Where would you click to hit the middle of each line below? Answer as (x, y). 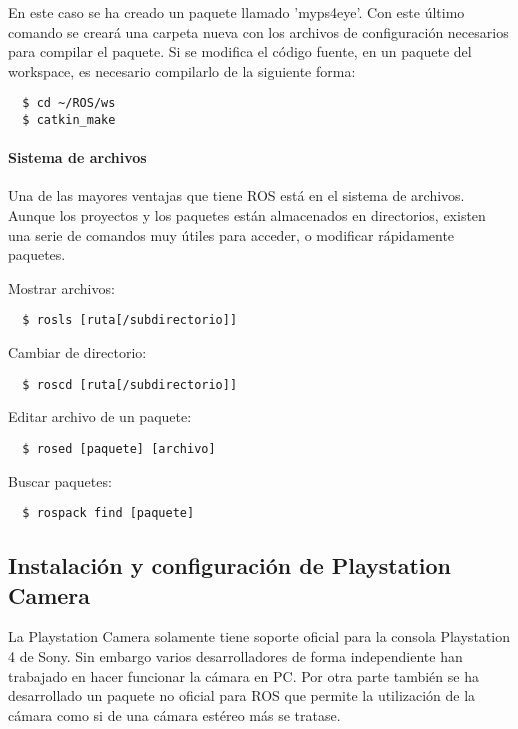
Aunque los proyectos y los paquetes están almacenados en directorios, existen (247, 215)
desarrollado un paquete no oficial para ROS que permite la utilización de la (242, 695)
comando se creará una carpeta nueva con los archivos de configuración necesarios (258, 31)
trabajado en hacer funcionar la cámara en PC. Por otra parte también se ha (243, 675)
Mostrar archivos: (61, 287)
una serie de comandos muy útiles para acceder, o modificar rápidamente (231, 234)
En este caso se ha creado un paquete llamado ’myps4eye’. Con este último (236, 12)
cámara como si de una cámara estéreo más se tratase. (174, 714)
